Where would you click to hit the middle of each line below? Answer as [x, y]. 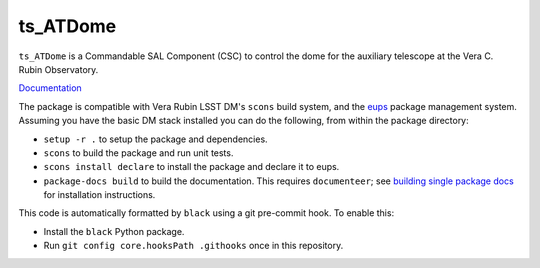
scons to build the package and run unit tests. [138, 152]
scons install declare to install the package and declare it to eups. [191, 167]
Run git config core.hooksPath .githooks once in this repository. [193, 246]
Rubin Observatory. [58, 69]
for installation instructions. [99, 195]
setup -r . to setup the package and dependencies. [156, 139]
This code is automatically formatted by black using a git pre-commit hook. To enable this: [206, 213]
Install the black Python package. [114, 231]
